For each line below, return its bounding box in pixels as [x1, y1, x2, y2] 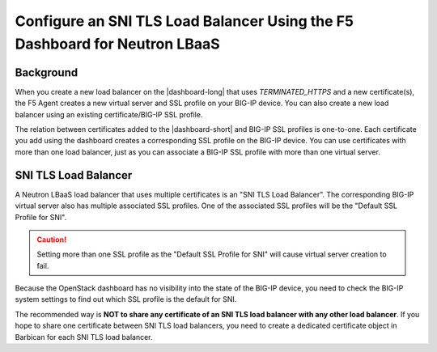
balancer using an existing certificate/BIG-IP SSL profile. [15, 109, 203, 119]
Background [15, 66, 78, 79]
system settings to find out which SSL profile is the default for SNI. [15, 295, 237, 304]
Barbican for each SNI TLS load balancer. [15, 332, 153, 341]
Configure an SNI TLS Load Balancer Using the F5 [15, 12, 354, 30]
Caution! [36, 235, 67, 244]
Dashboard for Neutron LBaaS [15, 35, 220, 53]
